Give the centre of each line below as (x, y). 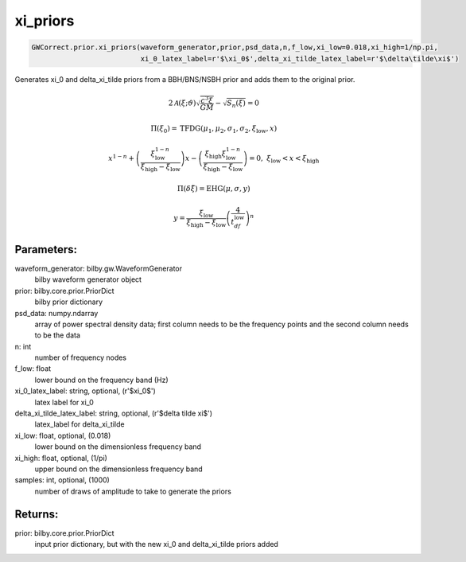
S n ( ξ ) (237, 104)
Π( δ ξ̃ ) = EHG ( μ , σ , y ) (214, 189)
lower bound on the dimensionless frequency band (118, 447)
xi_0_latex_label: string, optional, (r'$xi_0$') (85, 391)
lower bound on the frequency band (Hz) (101, 380)
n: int (23, 346)
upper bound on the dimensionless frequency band (118, 469)
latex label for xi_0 (64, 402)
